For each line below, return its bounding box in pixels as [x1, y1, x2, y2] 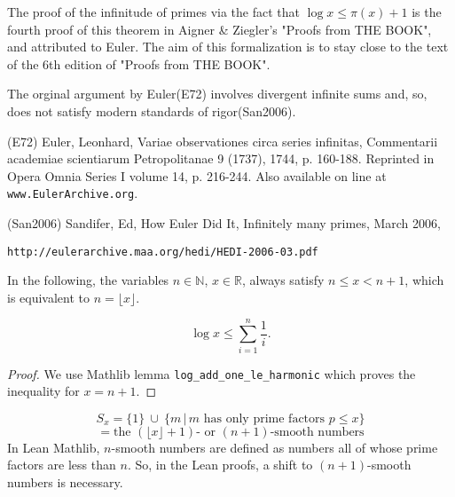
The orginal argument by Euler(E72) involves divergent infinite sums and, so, [7, 84, 428, 103]
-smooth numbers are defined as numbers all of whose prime [111, 438, 438, 456]
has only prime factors [203, 412, 326, 425]
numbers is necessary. [7, 473, 123, 491]
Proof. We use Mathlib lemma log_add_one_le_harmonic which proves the [7, 364, 416, 383]
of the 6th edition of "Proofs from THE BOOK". [7, 54, 271, 73]
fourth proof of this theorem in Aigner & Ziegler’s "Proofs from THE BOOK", [7, 20, 432, 38]
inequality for [7, 382, 80, 400]
